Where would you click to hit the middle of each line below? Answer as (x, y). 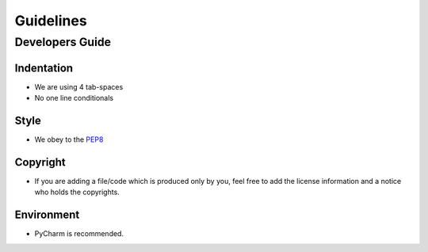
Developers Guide (63, 42)
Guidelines (51, 21)
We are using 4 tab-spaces (79, 86)
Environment (47, 215)
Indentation (44, 68)
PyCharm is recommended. (79, 234)
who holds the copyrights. (77, 192)
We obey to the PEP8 (69, 139)
